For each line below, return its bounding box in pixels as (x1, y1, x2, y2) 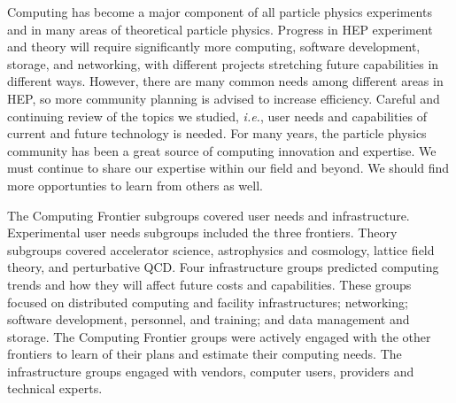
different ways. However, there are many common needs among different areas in (7, 72, 444, 90)
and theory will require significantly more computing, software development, (7, 37, 421, 56)
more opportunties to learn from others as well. (7, 175, 263, 194)
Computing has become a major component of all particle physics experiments (7, 3, 432, 20)
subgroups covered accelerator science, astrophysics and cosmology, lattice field (7, 240, 435, 259)
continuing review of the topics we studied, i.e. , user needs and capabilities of (7, 106, 428, 125)
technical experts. (7, 379, 103, 398)
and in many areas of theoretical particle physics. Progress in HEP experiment (7, 19, 433, 38)
